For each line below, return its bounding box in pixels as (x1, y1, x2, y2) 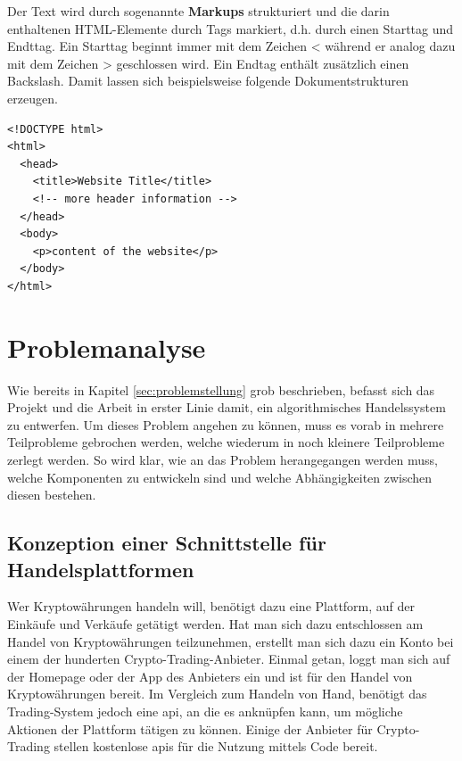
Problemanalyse (7, 328, 206, 365)
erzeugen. (7, 88, 58, 107)
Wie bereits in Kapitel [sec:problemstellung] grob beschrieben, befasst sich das (7, 380, 435, 399)
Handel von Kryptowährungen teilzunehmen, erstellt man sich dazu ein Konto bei (7, 632, 454, 650)
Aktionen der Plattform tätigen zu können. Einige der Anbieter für (7, 719, 373, 738)
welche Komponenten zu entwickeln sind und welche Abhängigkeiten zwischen (7, 467, 433, 486)
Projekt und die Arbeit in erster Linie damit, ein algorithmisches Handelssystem (7, 398, 446, 417)
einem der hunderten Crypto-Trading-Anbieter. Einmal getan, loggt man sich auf (7, 649, 450, 668)
